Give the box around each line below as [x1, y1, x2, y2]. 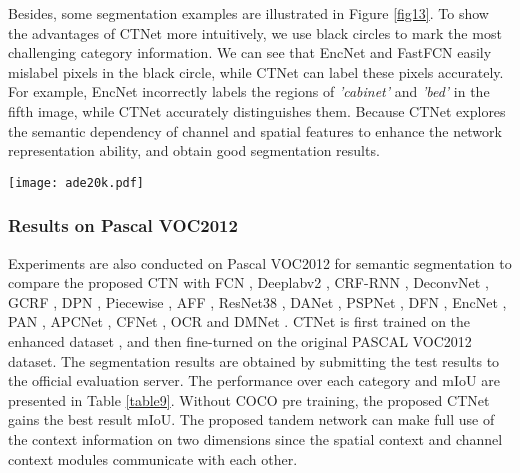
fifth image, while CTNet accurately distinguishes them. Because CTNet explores [8, 100, 506, 121]
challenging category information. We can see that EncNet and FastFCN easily [8, 42, 492, 63]
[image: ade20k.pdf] [8, 175, 145, 190]
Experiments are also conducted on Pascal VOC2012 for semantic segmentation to [8, 252, 512, 273]
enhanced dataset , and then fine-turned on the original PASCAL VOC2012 [8, 331, 472, 351]
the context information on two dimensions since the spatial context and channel [8, 428, 503, 449]
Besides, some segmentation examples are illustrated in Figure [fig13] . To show [8, 3, 489, 23]
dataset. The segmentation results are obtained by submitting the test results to [8, 350, 500, 371]
